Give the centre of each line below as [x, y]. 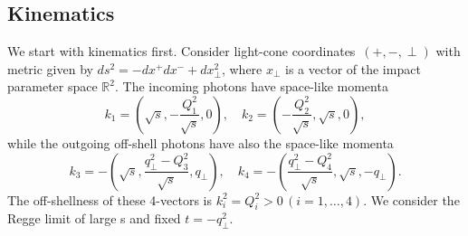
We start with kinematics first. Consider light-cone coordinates [181, 51]
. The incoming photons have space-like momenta [252, 86]
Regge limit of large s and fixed [94, 218]
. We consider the [411, 199]
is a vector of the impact [353, 68]
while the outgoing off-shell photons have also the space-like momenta [201, 142]
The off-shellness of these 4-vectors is [110, 199]
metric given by [50, 68]
